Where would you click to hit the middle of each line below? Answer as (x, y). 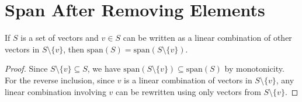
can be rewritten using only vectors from (188, 91)
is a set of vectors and (60, 38)
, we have (104, 68)
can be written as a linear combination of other (207, 38)
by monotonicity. (254, 68)
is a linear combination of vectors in (188, 80)
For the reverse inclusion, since (60, 80)
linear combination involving (55, 91)
